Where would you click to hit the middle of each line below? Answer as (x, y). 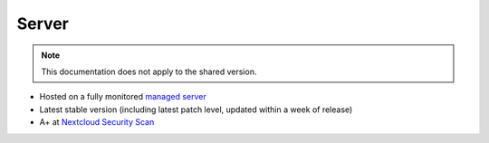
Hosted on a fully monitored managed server (123, 97)
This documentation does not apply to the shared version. (149, 71)
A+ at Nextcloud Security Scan (97, 122)
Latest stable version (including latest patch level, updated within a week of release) (196, 110)
